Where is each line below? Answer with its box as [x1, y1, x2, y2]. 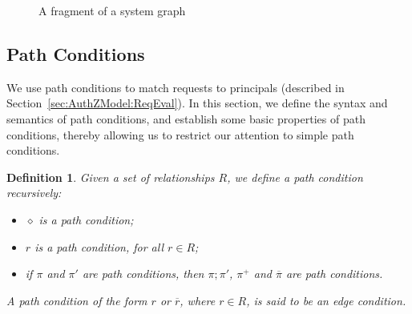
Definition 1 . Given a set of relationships [6, 168, 215, 185]
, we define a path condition [227, 168, 363, 185]
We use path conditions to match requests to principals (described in [6, 78, 345, 95]
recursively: [6, 184, 62, 201]
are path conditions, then [82, 265, 204, 282]
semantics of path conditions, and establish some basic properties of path [6, 110, 366, 127]
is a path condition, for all [34, 238, 164, 255]
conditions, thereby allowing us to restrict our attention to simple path [6, 126, 354, 143]
